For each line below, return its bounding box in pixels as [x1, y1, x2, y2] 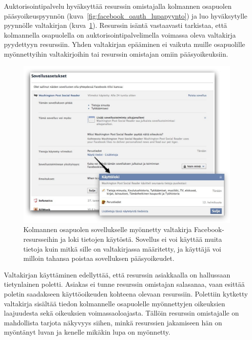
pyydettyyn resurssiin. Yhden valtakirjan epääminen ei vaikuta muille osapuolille [4, 39, 245, 49]
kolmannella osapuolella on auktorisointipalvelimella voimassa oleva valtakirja [4, 29, 236, 40]
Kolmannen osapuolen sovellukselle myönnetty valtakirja [23, 224, 192, 234]
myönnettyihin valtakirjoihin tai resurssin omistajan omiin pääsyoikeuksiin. [4, 48, 228, 59]
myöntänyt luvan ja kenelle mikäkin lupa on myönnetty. [4, 327, 171, 337]
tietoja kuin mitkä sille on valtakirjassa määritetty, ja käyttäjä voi [23, 243, 221, 254]
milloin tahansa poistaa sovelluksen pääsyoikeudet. [23, 253, 174, 263]
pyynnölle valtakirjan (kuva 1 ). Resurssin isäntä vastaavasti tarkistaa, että [4, 20, 227, 30]
